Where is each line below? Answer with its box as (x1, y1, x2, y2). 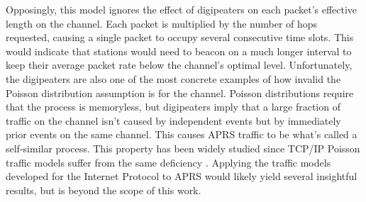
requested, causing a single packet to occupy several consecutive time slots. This (6, 30, 354, 45)
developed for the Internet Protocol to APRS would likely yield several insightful (6, 169, 357, 184)
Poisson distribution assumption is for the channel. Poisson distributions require (6, 85, 354, 100)
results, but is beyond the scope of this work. (6, 182, 201, 197)
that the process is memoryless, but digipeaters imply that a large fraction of (6, 99, 340, 114)
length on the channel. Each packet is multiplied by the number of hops (6, 16, 318, 30)
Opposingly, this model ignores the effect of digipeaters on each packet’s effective (6, 2, 357, 16)
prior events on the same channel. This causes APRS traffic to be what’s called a (6, 127, 357, 142)
